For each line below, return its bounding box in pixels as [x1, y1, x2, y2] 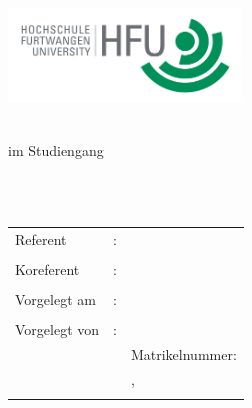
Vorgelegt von [15, 319, 100, 340]
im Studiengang [8, 139, 104, 160]
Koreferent [15, 259, 80, 280]
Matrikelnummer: [130, 344, 237, 365]
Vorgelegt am [15, 289, 96, 310]
